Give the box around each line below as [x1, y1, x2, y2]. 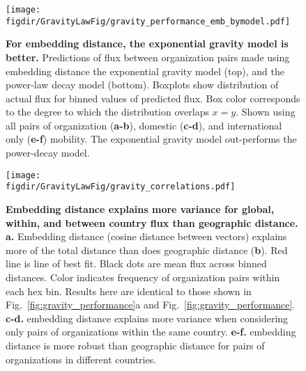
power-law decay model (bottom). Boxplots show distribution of [6, 77, 279, 92]
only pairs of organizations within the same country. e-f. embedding [6, 324, 296, 339]
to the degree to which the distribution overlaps [6, 104, 209, 119]
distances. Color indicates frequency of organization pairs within [6, 269, 280, 284]
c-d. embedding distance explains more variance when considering [6, 310, 289, 325]
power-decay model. [6, 145, 90, 160]
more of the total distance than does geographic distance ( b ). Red [6, 242, 288, 257]
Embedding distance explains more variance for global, [6, 201, 275, 216]
